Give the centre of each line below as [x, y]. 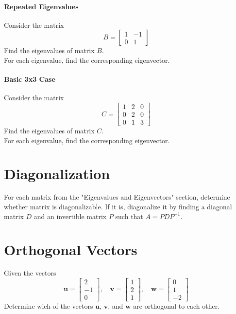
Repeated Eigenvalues [41, 6]
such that [129, 216]
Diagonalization [57, 174]
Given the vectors [30, 273]
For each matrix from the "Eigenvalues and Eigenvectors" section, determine [117, 197]
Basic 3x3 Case [30, 79]
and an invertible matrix [70, 216]
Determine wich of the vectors [49, 305]
